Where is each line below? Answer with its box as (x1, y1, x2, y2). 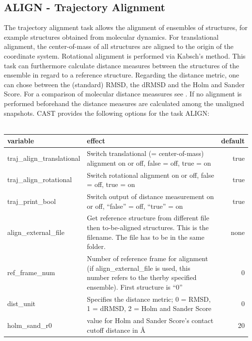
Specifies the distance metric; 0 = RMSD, (87, 294, 211, 304)
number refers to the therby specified (87, 272, 197, 282)
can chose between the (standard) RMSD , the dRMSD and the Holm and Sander (4, 79, 245, 89)
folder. (87, 241, 106, 251)
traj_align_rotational (7, 174, 72, 185)
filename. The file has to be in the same (87, 232, 205, 242)
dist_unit (7, 298, 36, 309)
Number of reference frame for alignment (87, 253, 208, 263)
